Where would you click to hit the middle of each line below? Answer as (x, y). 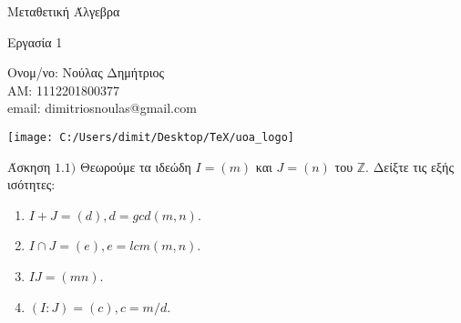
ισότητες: (31, 184)
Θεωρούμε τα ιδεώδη (135, 166)
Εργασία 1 (35, 41)
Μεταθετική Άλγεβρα (64, 11)
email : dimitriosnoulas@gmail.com (102, 108)
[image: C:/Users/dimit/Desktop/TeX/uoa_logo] (151, 137)
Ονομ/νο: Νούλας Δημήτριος (86, 72)
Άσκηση (29, 166)
